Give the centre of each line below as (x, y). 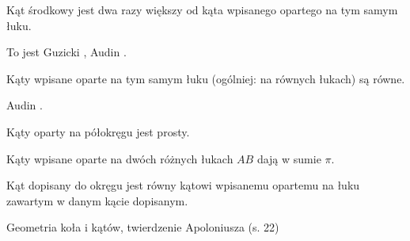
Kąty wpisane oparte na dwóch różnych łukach (120, 158)
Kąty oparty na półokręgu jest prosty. (98, 131)
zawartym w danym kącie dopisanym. (97, 200)
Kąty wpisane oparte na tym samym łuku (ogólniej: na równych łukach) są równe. (206, 78)
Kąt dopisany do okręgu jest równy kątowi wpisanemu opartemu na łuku (183, 185)
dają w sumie (289, 158)
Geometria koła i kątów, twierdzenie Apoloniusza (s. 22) (143, 227)
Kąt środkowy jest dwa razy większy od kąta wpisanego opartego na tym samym (202, 10)
